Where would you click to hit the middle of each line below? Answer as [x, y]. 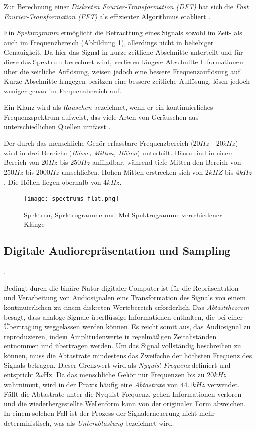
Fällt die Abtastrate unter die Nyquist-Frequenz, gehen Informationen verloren [123, 394]
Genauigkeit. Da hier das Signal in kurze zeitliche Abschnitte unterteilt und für [124, 52]
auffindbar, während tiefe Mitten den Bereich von [166, 162]
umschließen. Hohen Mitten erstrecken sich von [132, 171]
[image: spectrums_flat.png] [71, 199]
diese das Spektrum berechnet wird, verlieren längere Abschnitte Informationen [124, 61]
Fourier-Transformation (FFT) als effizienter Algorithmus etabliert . [107, 16]
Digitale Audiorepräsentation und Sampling [117, 251]
